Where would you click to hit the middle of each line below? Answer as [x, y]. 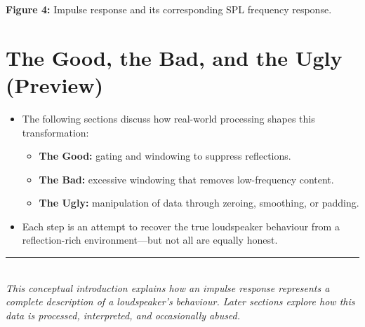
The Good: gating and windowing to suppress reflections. [165, 156]
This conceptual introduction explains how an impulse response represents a [168, 287]
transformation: [55, 132]
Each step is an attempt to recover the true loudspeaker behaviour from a [181, 226]
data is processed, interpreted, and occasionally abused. [123, 315]
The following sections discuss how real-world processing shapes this [168, 118]
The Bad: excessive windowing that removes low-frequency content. [186, 179]
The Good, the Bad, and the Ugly [174, 57]
